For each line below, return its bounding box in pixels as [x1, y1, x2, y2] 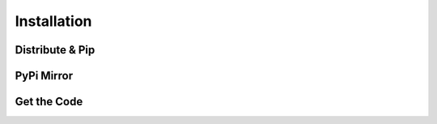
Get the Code [15, 95, 83, 109]
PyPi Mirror [15, 69, 74, 83]
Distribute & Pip [15, 43, 95, 57]
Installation [15, 12, 92, 30]
